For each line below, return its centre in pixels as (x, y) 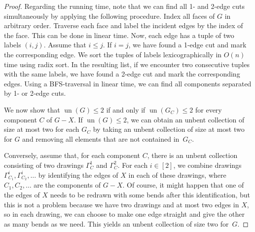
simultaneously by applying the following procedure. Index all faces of (109, 16)
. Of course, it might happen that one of (183, 185)
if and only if (126, 109)
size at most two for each (42, 129)
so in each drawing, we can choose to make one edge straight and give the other (124, 214)
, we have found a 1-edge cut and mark (187, 45)
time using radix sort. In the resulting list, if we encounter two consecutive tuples (127, 64)
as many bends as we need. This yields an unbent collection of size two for (116, 223)
